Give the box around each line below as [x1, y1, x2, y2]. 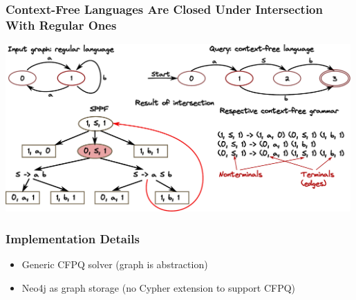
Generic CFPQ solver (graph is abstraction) [21, 257, 208, 272]
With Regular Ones [6, 16, 117, 33]
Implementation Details [6, 229, 140, 247]
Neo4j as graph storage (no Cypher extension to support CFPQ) [21, 280, 296, 294]
